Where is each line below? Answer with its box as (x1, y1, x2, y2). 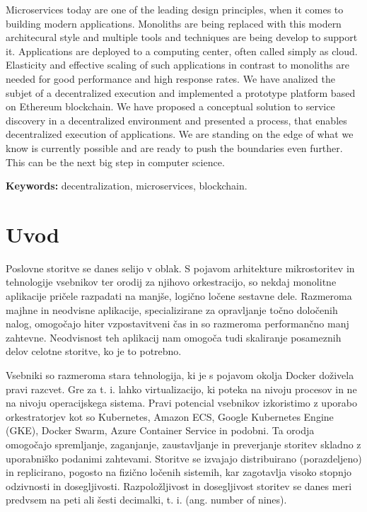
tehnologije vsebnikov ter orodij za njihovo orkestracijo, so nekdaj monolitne (6, 274, 337, 289)
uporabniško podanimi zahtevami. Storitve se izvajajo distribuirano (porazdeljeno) (6, 450, 362, 465)
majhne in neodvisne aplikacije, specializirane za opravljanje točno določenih (6, 302, 338, 317)
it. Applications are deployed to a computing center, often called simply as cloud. (6, 43, 358, 58)
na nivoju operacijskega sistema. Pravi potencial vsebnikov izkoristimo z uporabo (6, 395, 357, 410)
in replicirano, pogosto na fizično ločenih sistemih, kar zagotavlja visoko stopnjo (6, 465, 351, 479)
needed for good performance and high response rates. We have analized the (6, 71, 335, 86)
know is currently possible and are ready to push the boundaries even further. (6, 140, 343, 155)
